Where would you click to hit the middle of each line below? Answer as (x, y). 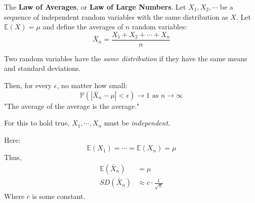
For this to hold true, (37, 123)
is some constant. (59, 196)
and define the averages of (83, 27)
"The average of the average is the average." (72, 106)
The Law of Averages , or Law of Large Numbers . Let (95, 7)
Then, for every (28, 85)
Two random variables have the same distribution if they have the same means (126, 58)
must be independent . (137, 123)
